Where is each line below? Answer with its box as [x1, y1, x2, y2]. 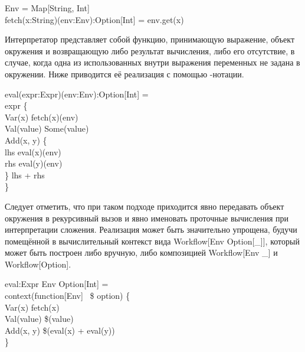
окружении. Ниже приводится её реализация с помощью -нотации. [5, 67, 244, 80]
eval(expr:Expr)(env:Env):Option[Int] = [5, 87, 149, 100]
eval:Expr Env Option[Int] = [5, 278, 109, 290]
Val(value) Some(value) [5, 122, 89, 135]
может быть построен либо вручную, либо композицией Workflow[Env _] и [5, 246, 278, 259]
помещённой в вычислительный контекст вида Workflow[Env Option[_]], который [5, 234, 300, 247]
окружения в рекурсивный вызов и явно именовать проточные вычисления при [5, 211, 289, 224]
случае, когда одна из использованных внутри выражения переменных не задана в [5, 56, 300, 69]
